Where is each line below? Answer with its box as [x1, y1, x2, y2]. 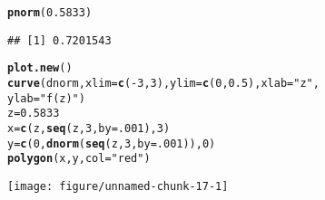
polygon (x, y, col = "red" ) [7, 152, 151, 166]
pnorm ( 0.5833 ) [7, 6, 93, 19]
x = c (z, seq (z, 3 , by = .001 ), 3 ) [7, 121, 171, 135]
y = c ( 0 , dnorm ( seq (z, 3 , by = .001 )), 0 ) [7, 137, 216, 150]
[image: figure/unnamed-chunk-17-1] [7, 179, 229, 193]
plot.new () [7, 62, 73, 75]
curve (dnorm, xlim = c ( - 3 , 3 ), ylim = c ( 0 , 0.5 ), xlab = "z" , [7, 76, 320, 90]
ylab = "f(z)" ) [7, 91, 85, 105]
